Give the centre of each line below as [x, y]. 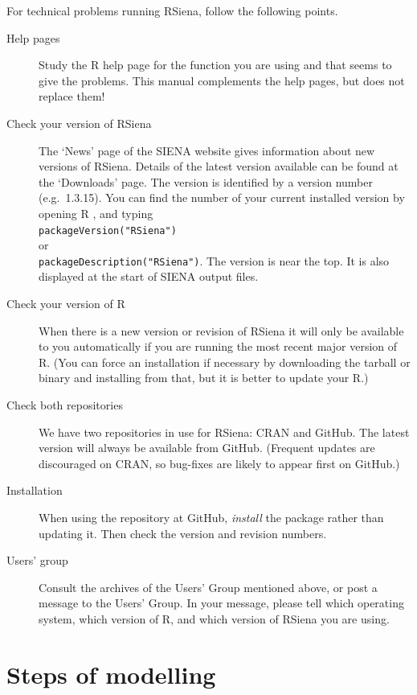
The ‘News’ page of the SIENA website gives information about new [207, 150]
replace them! [72, 96]
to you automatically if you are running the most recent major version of [218, 346]
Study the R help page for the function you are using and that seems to [215, 65]
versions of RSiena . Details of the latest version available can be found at [219, 166]
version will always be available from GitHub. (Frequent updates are [207, 448]
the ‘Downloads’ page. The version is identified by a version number [206, 181]
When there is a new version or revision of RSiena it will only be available [221, 330]
